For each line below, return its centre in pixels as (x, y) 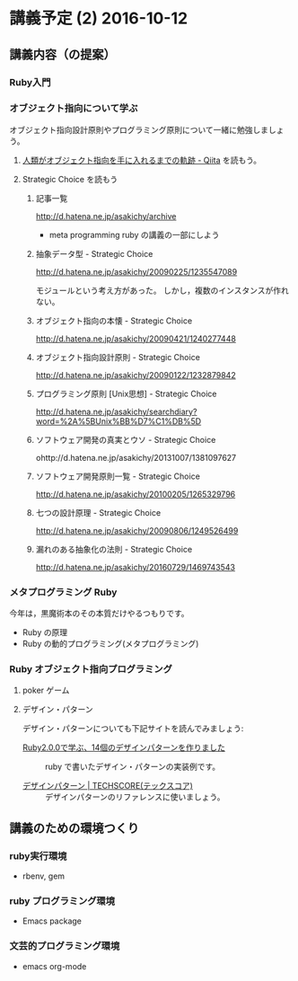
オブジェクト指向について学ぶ (74, 109)
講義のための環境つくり (74, 828)
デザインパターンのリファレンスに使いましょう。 (135, 797)
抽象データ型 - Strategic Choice (94, 253)
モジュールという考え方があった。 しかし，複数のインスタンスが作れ (162, 290)
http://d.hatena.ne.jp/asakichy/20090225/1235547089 (136, 271)
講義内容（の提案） (62, 54)
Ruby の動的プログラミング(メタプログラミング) (110, 644)
